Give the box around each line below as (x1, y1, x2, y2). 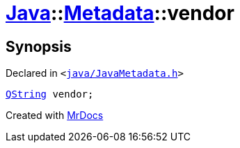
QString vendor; (6, 89, 94, 100)
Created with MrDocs (6, 109, 104, 122)
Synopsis (6, 37, 72, 55)
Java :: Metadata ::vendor (6, 1, 234, 25)
